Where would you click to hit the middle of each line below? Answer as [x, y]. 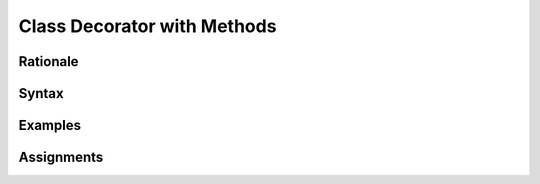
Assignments [61, 157]
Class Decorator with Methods [147, 26]
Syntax [41, 93]
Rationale [48, 61]
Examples [50, 125]
